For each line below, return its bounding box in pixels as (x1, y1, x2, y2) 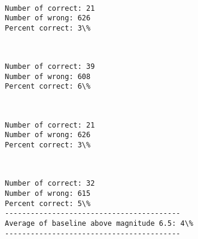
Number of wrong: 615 (5, 189, 91, 198)
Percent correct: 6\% (5, 82, 91, 91)
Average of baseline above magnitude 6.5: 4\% (5, 219, 193, 228)
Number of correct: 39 (5, 62, 95, 71)
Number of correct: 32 (5, 179, 95, 188)
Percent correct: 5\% (5, 199, 91, 208)
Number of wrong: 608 (5, 72, 91, 81)
